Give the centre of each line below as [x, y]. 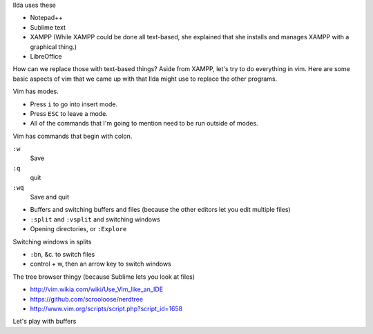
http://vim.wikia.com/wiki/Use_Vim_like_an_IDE [97, 289]
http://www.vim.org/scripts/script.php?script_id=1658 [106, 308]
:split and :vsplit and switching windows [95, 219]
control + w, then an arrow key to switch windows [101, 264]
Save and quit [49, 197]
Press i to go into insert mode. [74, 104]
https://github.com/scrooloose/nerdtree [87, 299]
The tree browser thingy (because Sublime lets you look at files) [104, 277]
